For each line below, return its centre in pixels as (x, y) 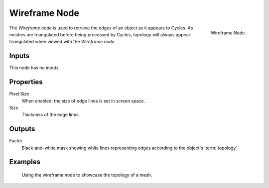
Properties (26, 82)
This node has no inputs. (34, 68)
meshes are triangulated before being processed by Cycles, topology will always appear (100, 34)
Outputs (22, 129)
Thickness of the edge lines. (51, 115)
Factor (16, 141)
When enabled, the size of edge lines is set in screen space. (83, 101)
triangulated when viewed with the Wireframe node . (63, 42)
